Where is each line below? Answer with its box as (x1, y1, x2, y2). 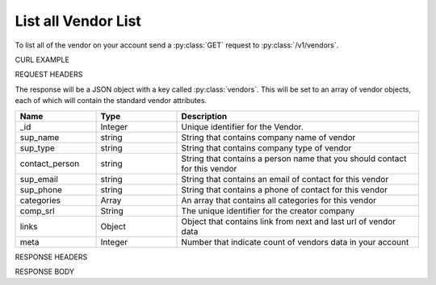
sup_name (19, 131, 60, 142)
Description (181, 110, 228, 122)
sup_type (19, 142, 56, 153)
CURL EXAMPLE (15, 55, 70, 64)
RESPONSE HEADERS (15, 252, 88, 262)
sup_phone (19, 184, 62, 195)
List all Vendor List (15, 12, 141, 30)
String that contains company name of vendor (181, 131, 356, 142)
